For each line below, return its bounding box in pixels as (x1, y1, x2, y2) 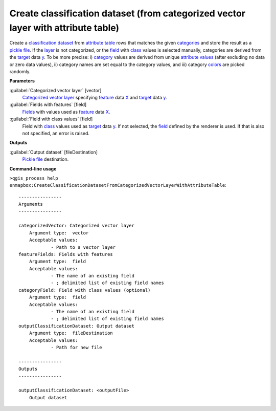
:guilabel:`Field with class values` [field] (9, 116, 93, 122)
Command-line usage (9, 165, 57, 171)
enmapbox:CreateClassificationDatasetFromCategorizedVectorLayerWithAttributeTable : (9, 182, 227, 188)
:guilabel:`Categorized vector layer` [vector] (9, 87, 102, 93)
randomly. (9, 68, 31, 74)
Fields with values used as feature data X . (22, 109, 110, 115)
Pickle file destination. (22, 156, 69, 162)
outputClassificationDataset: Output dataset (18, 323, 135, 329)
